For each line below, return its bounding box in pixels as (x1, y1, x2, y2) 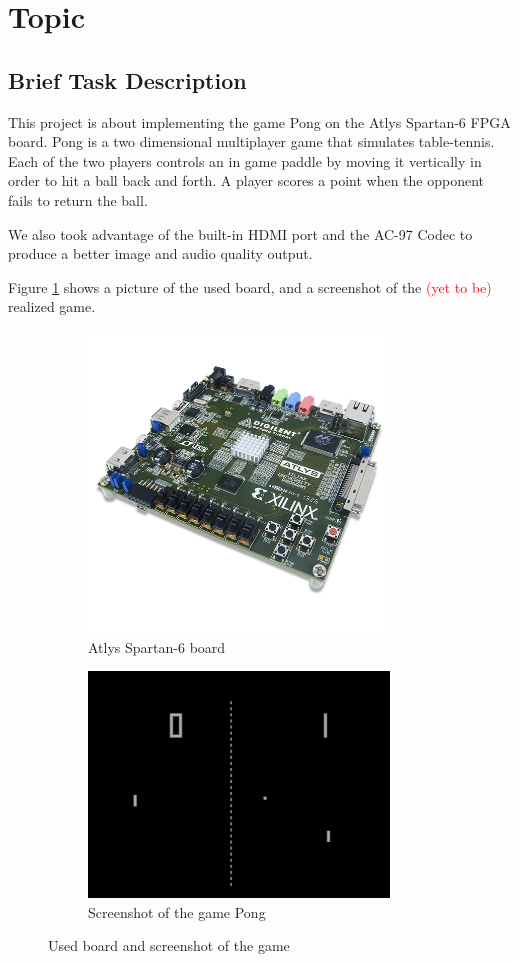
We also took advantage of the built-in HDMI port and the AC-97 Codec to (8, 223, 473, 244)
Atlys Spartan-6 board (88, 636, 226, 657)
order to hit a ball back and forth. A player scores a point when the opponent (8, 170, 484, 191)
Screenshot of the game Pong (88, 901, 266, 922)
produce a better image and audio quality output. (8, 243, 313, 264)
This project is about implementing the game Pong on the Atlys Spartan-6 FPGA (8, 111, 511, 132)
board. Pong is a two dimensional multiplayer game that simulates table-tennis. (8, 131, 495, 152)
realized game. (8, 296, 96, 317)
